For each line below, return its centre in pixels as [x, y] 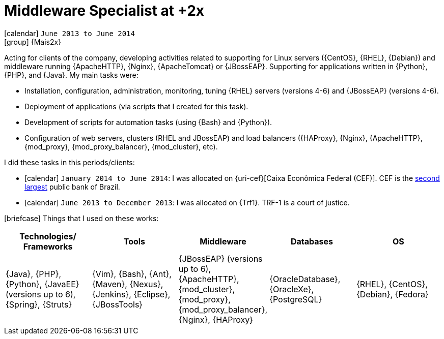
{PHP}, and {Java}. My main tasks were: [71, 75]
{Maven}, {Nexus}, [128, 284]
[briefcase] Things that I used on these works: [81, 218]
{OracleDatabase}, [305, 279]
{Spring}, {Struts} [39, 304]
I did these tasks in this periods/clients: [70, 162]
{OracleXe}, [292, 289]
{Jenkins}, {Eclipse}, [131, 294]
